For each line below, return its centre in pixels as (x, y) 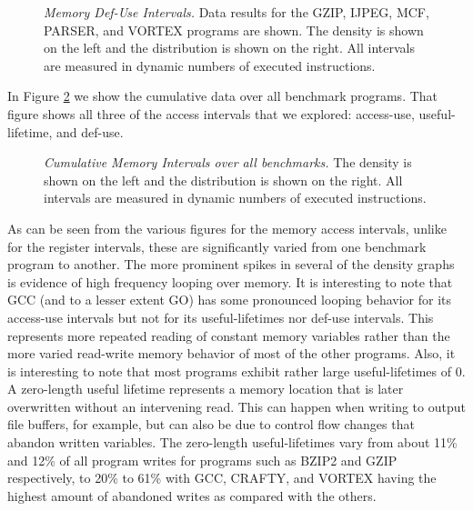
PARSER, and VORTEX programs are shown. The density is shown (234, 30)
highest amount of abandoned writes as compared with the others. (192, 495)
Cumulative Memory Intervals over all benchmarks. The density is (228, 162)
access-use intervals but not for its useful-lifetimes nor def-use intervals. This (221, 317)
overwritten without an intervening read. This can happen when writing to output (236, 406)
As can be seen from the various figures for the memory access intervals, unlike (227, 228)
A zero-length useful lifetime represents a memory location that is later (206, 389)
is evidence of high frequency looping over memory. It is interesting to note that (230, 281)
